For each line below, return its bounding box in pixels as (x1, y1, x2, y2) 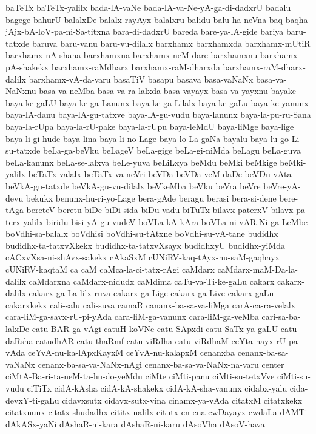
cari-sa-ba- (261, 310, 301, 323)
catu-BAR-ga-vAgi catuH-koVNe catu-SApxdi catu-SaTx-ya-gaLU (32, 322, 278, 335)
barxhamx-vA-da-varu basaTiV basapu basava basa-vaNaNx (29, 72, 254, 85)
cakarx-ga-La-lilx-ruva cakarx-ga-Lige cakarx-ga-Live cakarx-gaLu (29, 287, 274, 299)
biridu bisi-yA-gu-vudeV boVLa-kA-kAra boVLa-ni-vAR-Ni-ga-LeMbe (45, 215, 308, 228)
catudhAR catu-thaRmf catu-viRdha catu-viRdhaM (36, 334, 229, 347)
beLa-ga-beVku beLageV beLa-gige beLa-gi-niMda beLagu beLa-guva (42, 144, 301, 157)
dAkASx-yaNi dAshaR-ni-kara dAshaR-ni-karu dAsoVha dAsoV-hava (5, 417, 265, 430)
